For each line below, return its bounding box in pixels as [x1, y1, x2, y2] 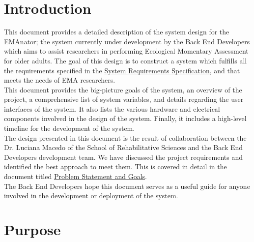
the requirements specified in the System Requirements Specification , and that [4, 65, 240, 75]
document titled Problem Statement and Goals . [4, 171, 147, 181]
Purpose [4, 219, 61, 239]
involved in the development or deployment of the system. [4, 190, 178, 201]
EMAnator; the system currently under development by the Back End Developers [4, 36, 250, 46]
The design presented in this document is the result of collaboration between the [4, 132, 247, 143]
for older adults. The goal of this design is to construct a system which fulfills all [4, 55, 247, 65]
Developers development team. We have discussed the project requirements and [4, 151, 243, 162]
